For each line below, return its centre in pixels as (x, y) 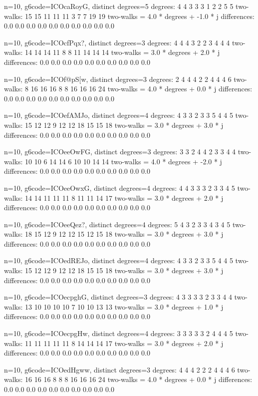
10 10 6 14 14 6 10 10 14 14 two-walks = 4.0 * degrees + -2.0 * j (124, 161)
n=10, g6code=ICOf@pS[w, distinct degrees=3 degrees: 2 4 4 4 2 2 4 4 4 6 (118, 79)
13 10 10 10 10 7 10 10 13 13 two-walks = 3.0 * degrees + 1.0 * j (124, 306)
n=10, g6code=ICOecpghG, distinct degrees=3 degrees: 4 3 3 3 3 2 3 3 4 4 (118, 297)
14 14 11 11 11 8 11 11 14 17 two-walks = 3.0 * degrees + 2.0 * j (124, 198)
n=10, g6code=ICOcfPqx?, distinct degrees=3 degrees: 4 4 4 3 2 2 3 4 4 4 (117, 42)
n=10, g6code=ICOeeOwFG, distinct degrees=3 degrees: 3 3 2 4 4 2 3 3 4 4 (120, 152)
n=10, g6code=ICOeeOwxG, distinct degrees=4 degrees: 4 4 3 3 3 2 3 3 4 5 (120, 188)
